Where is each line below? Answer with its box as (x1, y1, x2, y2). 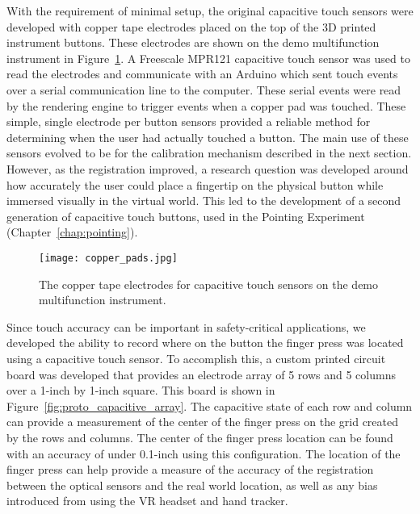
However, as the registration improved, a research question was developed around (6, 160, 409, 177)
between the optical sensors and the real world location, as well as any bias (6, 476, 378, 493)
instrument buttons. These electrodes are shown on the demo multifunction (6, 34, 380, 51)
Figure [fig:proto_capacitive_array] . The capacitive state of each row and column (6, 397, 413, 414)
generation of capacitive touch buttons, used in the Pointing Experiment (6, 207, 365, 224)
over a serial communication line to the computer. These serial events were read (6, 81, 401, 98)
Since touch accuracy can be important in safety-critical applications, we (6, 318, 366, 335)
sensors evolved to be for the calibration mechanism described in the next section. (6, 144, 412, 161)
